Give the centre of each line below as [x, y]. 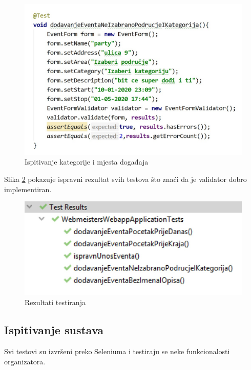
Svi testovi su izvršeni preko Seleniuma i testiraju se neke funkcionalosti [117, 351]
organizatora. [25, 361]
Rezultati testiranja [55, 302]
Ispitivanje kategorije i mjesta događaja [87, 162]
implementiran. [28, 189]
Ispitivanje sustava [54, 330]
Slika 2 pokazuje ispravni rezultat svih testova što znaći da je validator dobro [126, 179]
